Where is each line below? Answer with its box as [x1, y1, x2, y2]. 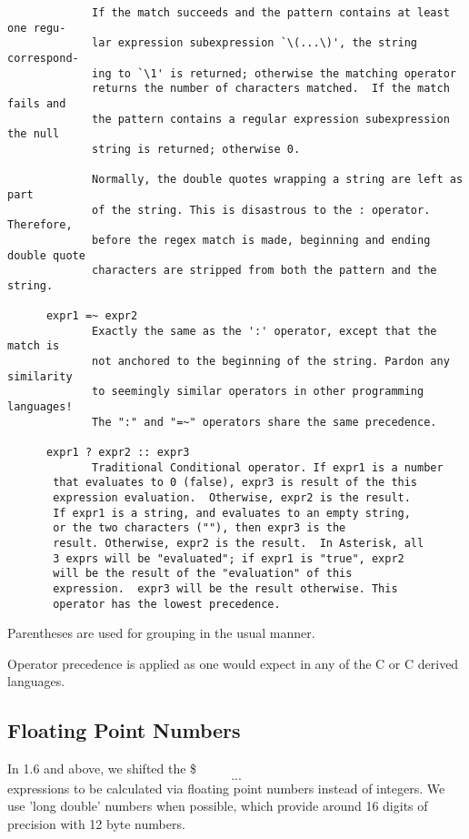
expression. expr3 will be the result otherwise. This [53, 581, 398, 595]
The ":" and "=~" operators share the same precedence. [92, 415, 437, 429]
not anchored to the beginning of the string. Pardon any [92, 355, 450, 369]
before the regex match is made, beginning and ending [92, 233, 431, 247]
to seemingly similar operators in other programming [92, 385, 424, 399]
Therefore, [7, 218, 73, 232]
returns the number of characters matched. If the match [92, 82, 450, 96]
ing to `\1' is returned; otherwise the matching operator [92, 66, 456, 80]
